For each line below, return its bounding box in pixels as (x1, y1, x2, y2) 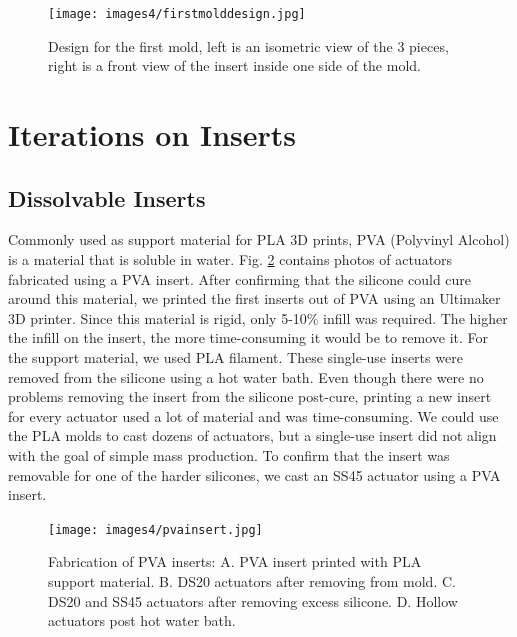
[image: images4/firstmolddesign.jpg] (48, 7, 306, 21)
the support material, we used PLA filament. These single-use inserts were (8, 346, 463, 367)
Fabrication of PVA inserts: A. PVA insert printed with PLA (48, 551, 422, 572)
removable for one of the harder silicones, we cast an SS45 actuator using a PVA (8, 464, 501, 485)
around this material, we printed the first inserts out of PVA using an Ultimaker (8, 288, 501, 309)
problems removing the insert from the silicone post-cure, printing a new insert (8, 386, 492, 407)
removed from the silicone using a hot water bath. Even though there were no (8, 366, 484, 387)
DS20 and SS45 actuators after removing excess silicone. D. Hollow (48, 590, 458, 611)
